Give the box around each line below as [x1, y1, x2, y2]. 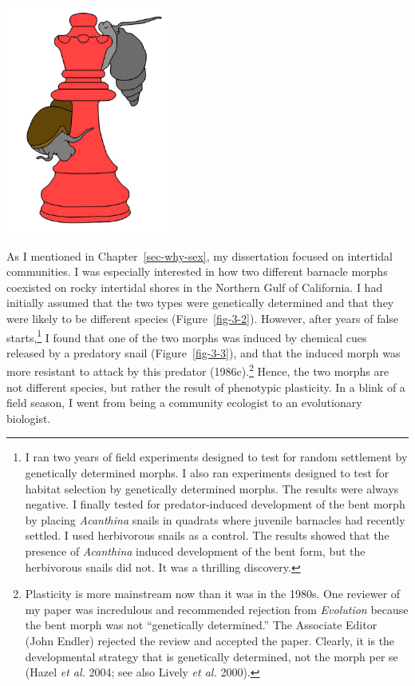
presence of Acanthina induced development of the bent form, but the [25, 542, 366, 559]
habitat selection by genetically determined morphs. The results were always [25, 480, 399, 497]
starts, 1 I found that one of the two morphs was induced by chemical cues [6, 326, 367, 345]
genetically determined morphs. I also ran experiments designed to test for [25, 465, 389, 481]
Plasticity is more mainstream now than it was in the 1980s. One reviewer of [25, 585, 401, 602]
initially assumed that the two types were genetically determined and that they [6, 294, 394, 311]
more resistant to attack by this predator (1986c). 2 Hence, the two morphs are [6, 361, 389, 380]
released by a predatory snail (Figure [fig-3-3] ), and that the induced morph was [6, 344, 401, 361]
